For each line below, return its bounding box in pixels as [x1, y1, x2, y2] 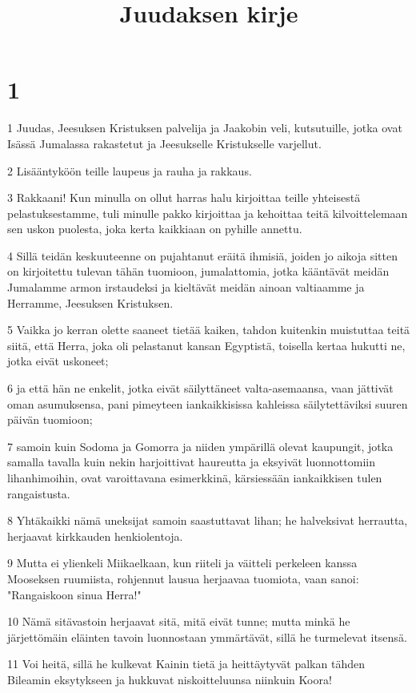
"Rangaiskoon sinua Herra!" [7, 586, 142, 602]
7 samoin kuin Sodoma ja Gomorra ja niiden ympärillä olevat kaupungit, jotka [7, 437, 394, 454]
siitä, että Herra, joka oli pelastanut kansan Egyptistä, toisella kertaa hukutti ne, [7, 336, 406, 353]
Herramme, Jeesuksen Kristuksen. [7, 294, 174, 311]
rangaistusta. [7, 485, 70, 502]
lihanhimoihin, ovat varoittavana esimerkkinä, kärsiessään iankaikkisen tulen [7, 469, 382, 486]
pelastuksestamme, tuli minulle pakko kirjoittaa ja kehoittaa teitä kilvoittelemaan [7, 204, 408, 221]
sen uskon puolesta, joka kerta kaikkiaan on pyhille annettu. [7, 220, 302, 237]
